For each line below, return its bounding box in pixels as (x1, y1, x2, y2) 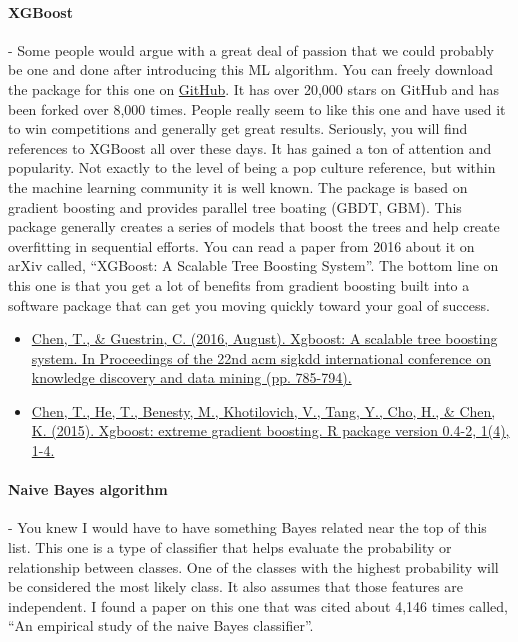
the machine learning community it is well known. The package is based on (8, 176, 468, 197)
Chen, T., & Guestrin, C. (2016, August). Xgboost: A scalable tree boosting (31, 328, 498, 349)
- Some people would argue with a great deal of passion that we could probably (8, 39, 494, 60)
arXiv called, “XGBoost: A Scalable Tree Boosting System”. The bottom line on (8, 255, 499, 276)
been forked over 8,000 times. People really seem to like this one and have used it (8, 98, 506, 119)
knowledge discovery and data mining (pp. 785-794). (31, 367, 352, 388)
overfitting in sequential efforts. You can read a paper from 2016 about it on (8, 235, 475, 256)
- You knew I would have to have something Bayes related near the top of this (8, 517, 487, 538)
